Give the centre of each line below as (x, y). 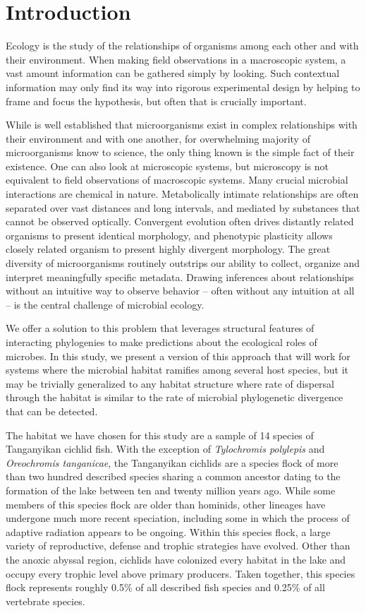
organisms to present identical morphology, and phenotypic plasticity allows (169, 235)
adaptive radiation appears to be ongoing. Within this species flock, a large (168, 531)
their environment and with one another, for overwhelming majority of (158, 138)
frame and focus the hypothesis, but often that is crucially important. (156, 101)
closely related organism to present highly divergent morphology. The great (168, 249)
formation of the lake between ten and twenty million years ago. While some (171, 490)
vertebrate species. (45, 601)
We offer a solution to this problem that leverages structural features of (160, 328)
